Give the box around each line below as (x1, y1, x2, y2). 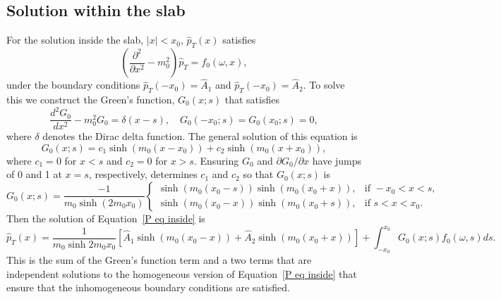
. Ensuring (193, 153, 239, 167)
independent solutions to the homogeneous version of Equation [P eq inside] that (6, 266, 357, 281)
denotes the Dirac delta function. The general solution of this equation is (42, 129, 358, 144)
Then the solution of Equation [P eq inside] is (6, 210, 205, 225)
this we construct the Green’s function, (6, 92, 175, 107)
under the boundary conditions (6, 77, 140, 92)
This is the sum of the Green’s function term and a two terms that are (6, 253, 312, 267)
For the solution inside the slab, (6, 32, 144, 47)
